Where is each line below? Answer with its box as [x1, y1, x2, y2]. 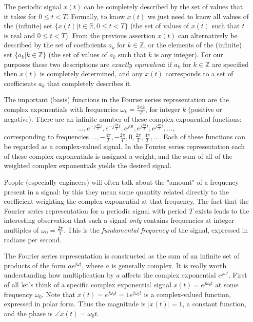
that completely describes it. [47, 78, 132, 88]
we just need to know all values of [147, 11, 249, 21]
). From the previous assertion [65, 30, 156, 40]
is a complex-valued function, [144, 289, 231, 299]
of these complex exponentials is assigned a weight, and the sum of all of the [4, 150, 233, 161]
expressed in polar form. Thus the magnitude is [4, 299, 146, 309]
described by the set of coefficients [4, 40, 106, 50]
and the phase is [4, 308, 53, 318]
